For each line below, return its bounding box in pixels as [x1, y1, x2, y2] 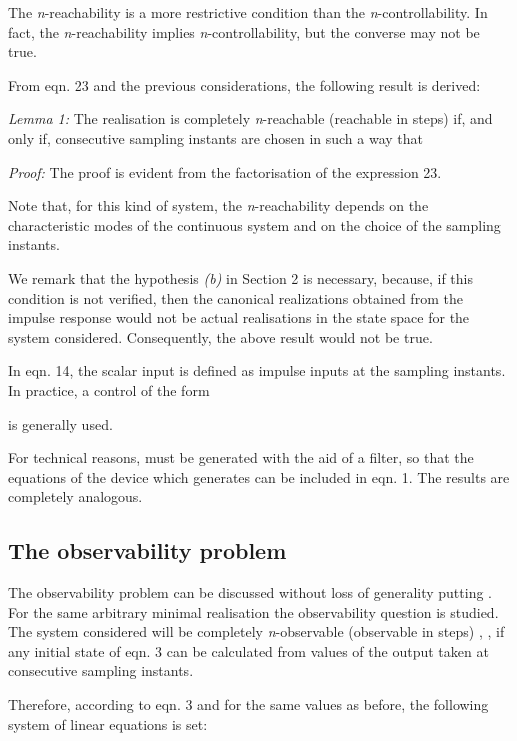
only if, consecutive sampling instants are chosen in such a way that [8, 127, 424, 148]
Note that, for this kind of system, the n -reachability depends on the [8, 195, 429, 216]
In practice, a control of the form [8, 379, 210, 400]
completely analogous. [8, 486, 143, 507]
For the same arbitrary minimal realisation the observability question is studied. [8, 601, 499, 622]
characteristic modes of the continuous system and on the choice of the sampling [8, 214, 501, 235]
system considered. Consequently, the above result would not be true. [8, 326, 433, 347]
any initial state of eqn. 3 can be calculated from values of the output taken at [8, 640, 489, 661]
